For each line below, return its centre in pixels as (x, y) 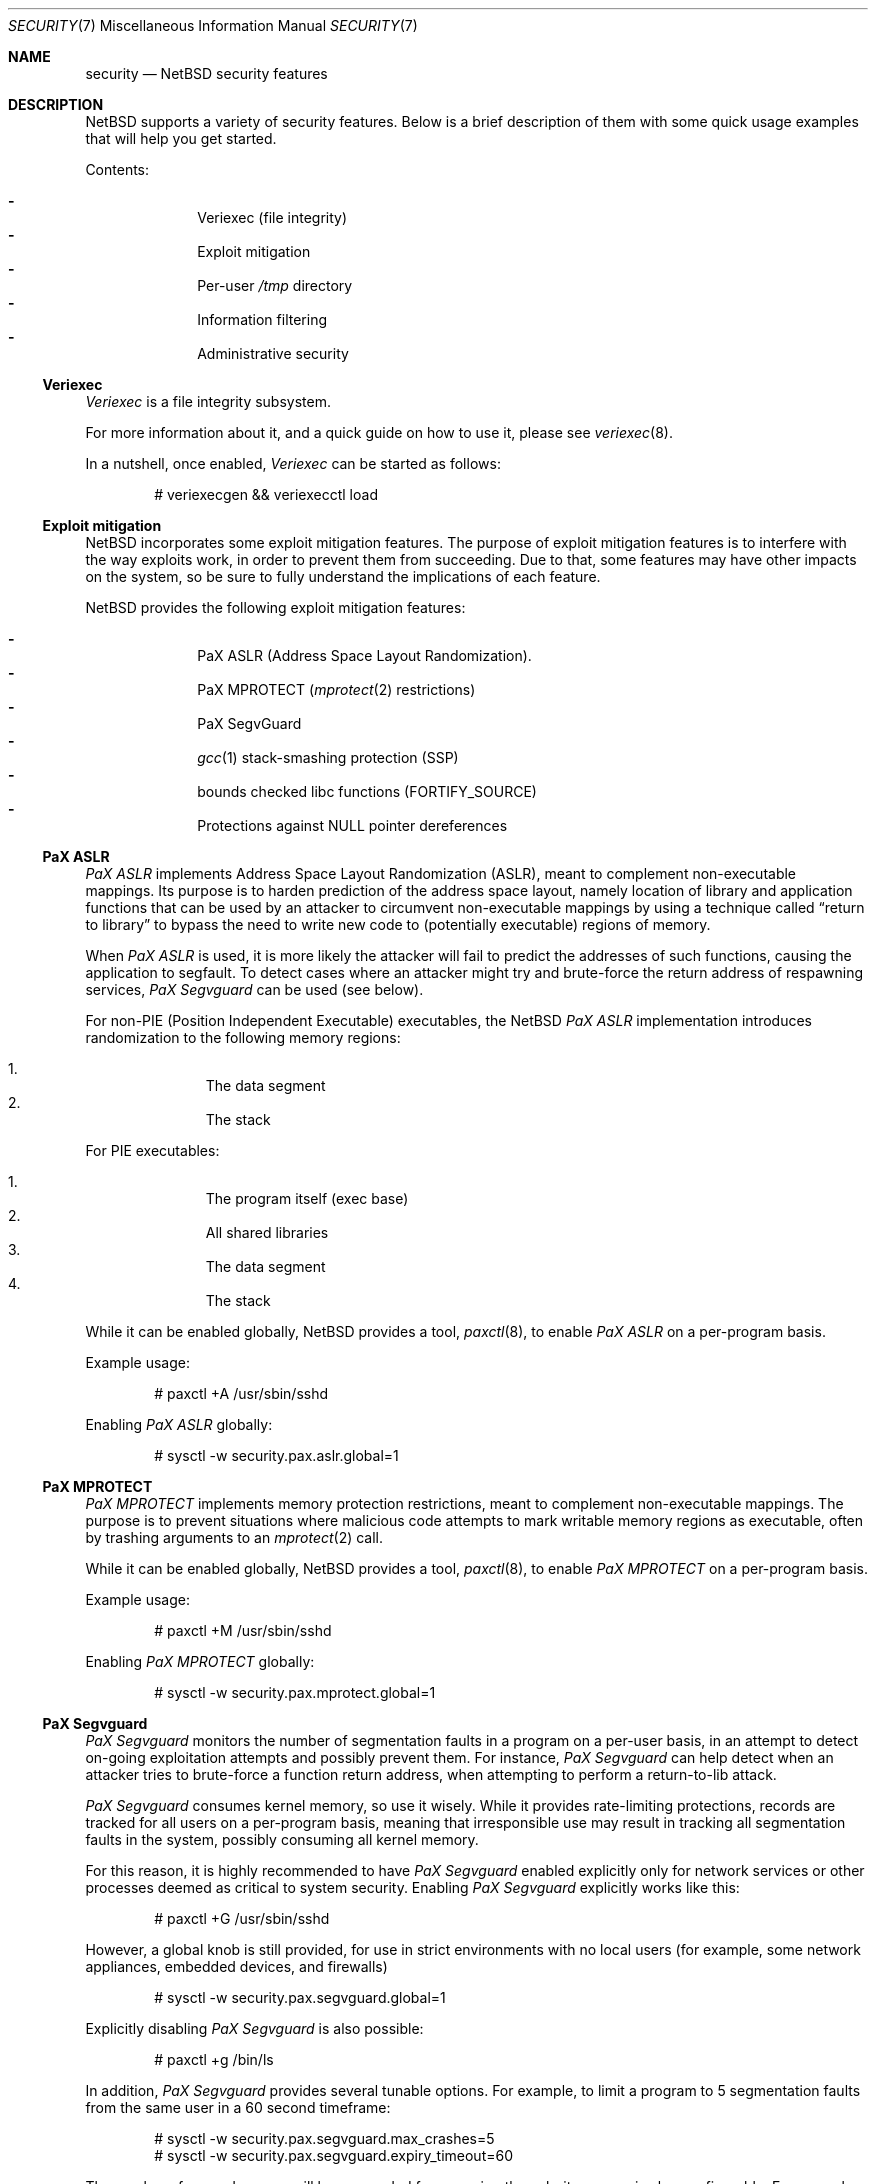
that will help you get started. (181, 138)
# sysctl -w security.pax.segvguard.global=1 (300, 1997)
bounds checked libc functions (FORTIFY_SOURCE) (367, 791)
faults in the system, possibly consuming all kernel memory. (282, 1839)
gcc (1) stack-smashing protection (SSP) (328, 757)
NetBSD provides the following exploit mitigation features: (275, 607)
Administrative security (273, 353)
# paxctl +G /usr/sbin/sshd (242, 1918)
